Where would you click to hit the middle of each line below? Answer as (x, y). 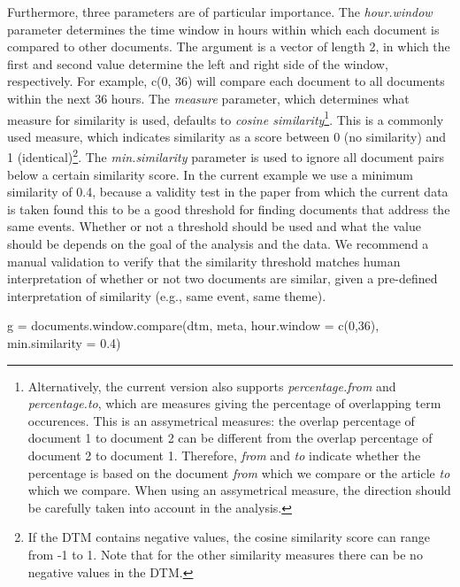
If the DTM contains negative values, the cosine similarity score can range (229, 537)
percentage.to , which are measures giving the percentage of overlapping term (234, 403)
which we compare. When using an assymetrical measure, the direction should (239, 490)
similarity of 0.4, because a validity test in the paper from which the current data (228, 192)
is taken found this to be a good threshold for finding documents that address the (229, 209)
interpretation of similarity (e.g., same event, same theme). (167, 295)
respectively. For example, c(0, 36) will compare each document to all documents (226, 81)
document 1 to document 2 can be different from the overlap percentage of (230, 438)
